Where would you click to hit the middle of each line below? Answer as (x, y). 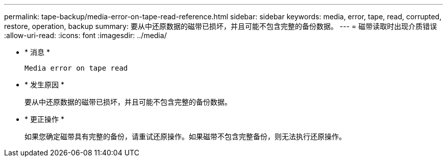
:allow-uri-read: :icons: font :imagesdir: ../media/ (85, 35)
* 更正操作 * (44, 119)
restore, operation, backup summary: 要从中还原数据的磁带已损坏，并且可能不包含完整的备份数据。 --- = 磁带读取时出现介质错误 (221, 26)
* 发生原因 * (44, 85)
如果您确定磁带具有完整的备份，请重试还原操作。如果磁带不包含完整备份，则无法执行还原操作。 (185, 136)
